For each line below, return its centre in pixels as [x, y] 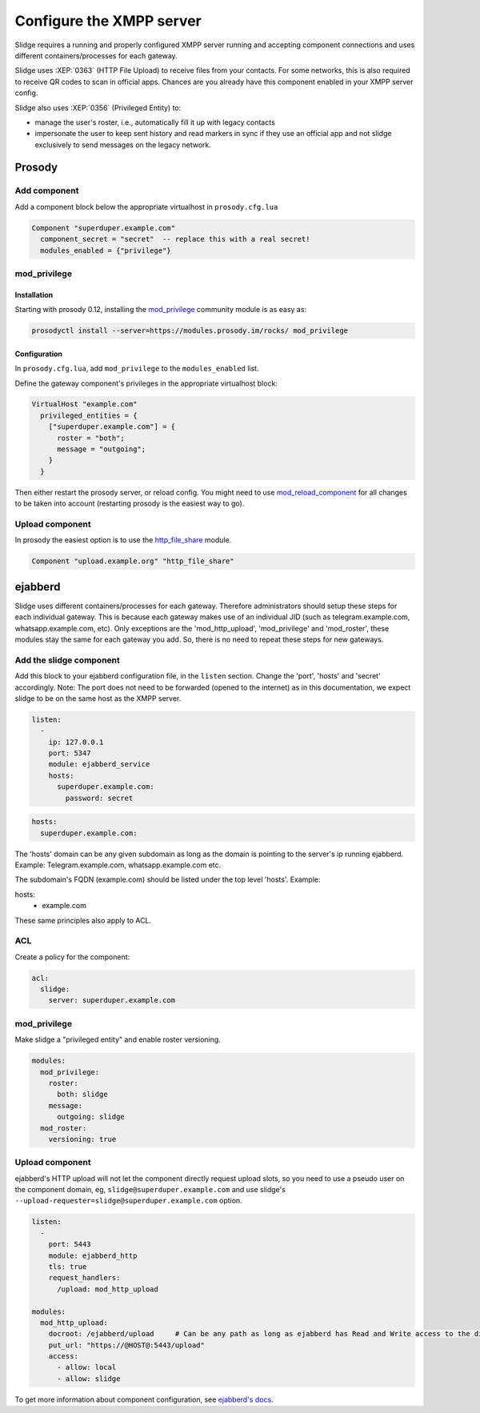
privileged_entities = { [89, 415]
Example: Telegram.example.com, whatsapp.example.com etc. [118, 865]
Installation [34, 294]
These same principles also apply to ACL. [83, 920]
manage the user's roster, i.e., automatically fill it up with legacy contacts [155, 122]
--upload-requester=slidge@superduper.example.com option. [129, 1201]
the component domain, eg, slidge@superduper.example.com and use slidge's [150, 1190]
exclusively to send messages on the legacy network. [123, 145]
